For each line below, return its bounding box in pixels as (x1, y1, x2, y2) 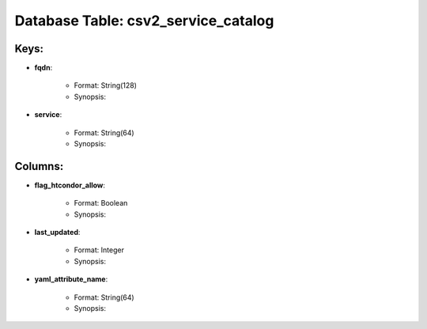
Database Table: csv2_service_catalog (14, 12, 274, 29)
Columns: (14, 159, 64, 173)
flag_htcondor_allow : (34, 180, 106, 190)
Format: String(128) (74, 81, 138, 90)
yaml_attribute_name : (34, 274, 108, 284)
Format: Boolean (74, 199, 128, 208)
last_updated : (34, 228, 81, 237)
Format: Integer (74, 245, 124, 255)
